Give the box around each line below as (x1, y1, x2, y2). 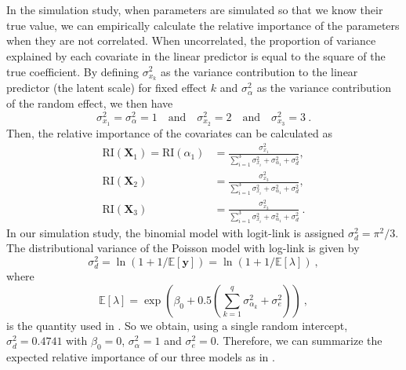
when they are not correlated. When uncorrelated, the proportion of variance (6, 32, 376, 49)
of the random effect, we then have (6, 95, 173, 112)
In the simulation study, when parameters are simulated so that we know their (6, 2, 383, 18)
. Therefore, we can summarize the (216, 332, 382, 349)
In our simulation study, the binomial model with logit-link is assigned (6, 224, 345, 240)
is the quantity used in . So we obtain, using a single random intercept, (6, 317, 348, 333)
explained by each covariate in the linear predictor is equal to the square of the (6, 47, 386, 64)
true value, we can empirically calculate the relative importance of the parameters (6, 16, 400, 33)
